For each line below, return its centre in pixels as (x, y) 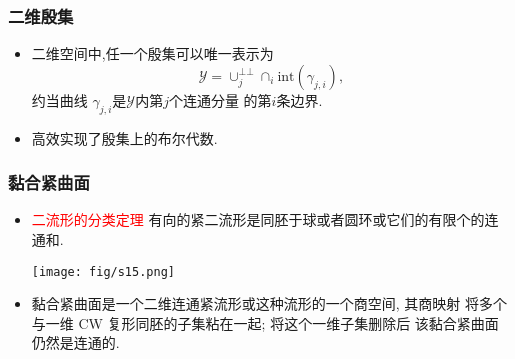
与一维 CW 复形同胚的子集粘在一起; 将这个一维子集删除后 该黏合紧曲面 (265, 322)
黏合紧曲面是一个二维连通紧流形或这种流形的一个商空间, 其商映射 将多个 (269, 303)
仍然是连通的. (75, 342)
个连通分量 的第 (220, 99)
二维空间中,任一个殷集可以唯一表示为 (152, 53)
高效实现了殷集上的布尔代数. (124, 137)
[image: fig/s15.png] (103, 271)
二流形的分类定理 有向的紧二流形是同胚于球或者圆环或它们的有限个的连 (265, 219)
